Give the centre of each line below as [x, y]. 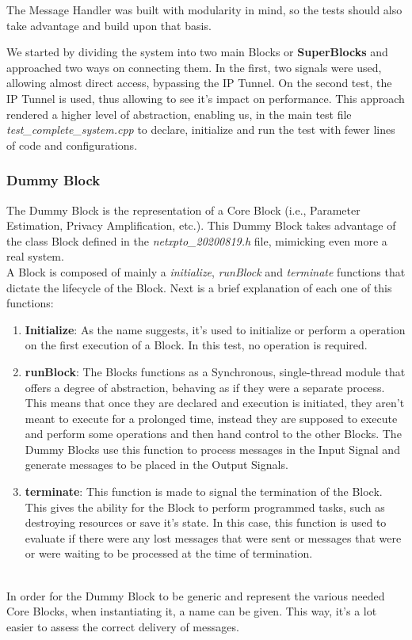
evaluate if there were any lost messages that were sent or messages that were [213, 537]
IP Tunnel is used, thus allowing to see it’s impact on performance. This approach [206, 98]
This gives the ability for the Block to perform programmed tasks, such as [205, 507]
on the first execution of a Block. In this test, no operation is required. [196, 345]
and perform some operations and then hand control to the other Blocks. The [213, 434]
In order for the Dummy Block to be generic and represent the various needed [196, 595]
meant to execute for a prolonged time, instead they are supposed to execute [211, 418]
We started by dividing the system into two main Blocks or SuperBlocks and [197, 52]
